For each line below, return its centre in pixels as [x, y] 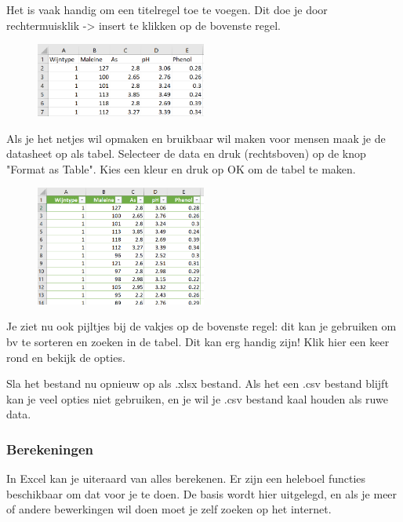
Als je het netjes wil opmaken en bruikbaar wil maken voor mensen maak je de [196, 138]
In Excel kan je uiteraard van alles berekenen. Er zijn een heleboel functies [186, 478]
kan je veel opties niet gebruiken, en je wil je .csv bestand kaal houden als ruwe [197, 398]
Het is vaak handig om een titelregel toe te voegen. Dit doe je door [167, 9]
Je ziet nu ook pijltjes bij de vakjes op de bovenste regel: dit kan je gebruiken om [201, 326]
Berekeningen [50, 449]
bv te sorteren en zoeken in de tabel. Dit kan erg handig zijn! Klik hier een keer [198, 341]
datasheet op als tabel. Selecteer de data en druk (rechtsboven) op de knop [186, 153]
